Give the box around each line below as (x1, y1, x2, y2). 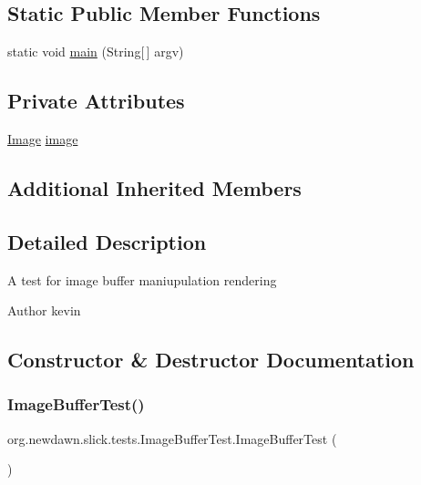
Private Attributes (7, 87, 185, 115)
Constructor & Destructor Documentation (7, 346, 415, 374)
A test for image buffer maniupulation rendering (7, 270, 277, 289)
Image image (7, 129, 78, 148)
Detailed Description (7, 227, 207, 255)
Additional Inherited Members (7, 173, 302, 201)
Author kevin (7, 301, 81, 320)
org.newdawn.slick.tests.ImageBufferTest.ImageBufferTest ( (7, 428, 337, 448)
